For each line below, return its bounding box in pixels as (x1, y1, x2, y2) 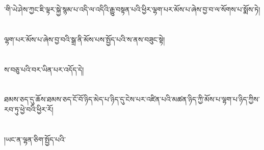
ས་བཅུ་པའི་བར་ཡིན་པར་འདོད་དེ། (4, 64, 84, 74)
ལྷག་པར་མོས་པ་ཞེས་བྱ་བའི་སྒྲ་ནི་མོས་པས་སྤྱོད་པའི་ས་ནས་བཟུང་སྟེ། (4, 34, 165, 44)
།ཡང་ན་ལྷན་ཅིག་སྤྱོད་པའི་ (4, 134, 66, 144)
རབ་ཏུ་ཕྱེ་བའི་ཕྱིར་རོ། (4, 104, 54, 114)
